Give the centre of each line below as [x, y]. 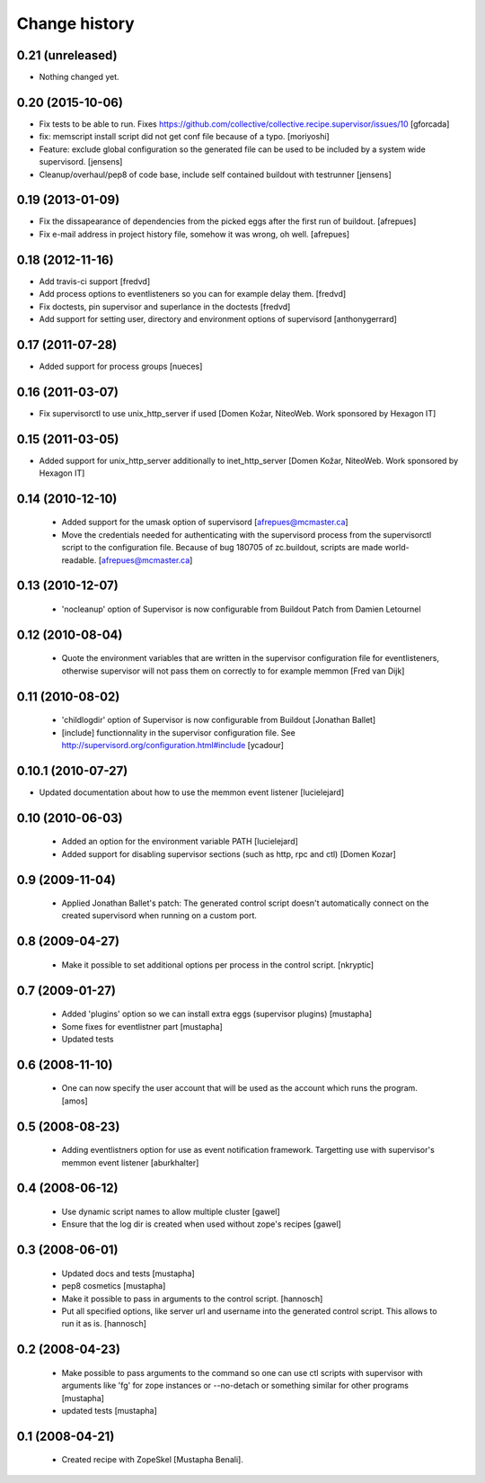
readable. [79, 560]
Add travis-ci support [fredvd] [95, 281]
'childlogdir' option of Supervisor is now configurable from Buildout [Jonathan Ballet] [219, 720]
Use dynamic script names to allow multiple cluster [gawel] [171, 1212]
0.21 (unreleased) [67, 55]
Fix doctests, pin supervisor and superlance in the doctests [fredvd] [165, 307]
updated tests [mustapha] [109, 1411]
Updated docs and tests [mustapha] [128, 1273]
